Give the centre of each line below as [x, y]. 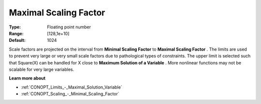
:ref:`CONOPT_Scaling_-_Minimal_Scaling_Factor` [70, 94]
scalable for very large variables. [42, 69]
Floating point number [69, 27]
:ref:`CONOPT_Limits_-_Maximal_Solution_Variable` [72, 87]
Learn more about [27, 78]
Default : [17, 40]
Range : [16, 33]
